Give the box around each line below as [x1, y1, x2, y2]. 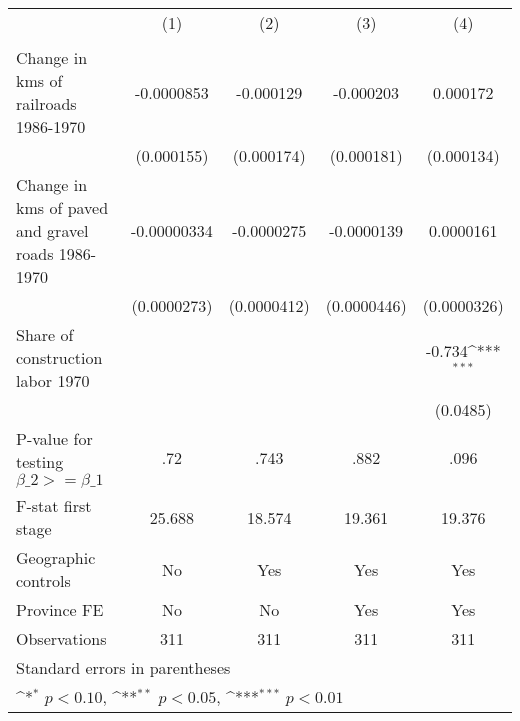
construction [16, 346, 103, 369]
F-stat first [16, 494, 92, 517]
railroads [16, 92, 77, 115]
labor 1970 [16, 369, 90, 392]
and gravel [16, 219, 89, 242]
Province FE [16, 598, 104, 621]
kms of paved [16, 196, 109, 219]
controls [16, 569, 71, 592]
